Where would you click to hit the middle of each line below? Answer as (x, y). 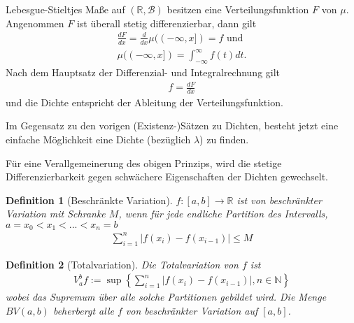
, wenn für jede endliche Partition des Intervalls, (223, 214)
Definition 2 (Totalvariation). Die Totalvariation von (122, 264)
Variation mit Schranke (56, 214)
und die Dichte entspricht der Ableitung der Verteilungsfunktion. (144, 102)
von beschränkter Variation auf (192, 311)
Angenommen (35, 23)
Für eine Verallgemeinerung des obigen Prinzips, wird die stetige (144, 163)
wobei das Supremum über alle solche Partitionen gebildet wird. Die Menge (166, 297)
